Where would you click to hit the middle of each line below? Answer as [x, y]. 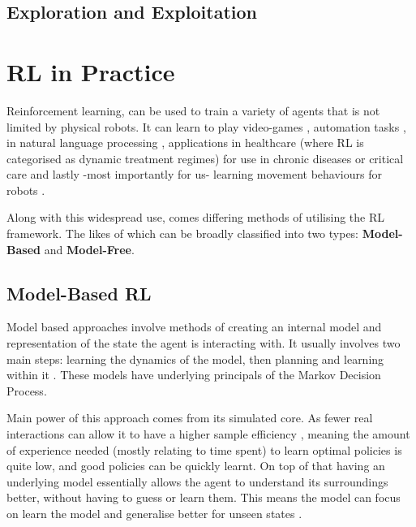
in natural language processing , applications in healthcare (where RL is [185, 143]
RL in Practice [91, 71]
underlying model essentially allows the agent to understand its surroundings [197, 481]
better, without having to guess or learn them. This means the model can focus [204, 497]
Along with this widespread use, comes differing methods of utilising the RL [196, 217]
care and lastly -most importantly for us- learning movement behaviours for [194, 174]
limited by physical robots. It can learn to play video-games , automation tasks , [206, 126]
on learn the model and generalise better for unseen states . [154, 513]
